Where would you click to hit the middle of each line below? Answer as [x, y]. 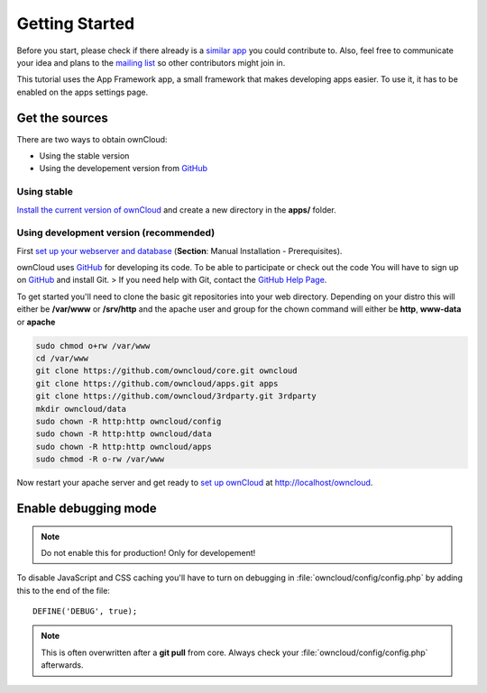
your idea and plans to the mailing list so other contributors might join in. [151, 62]
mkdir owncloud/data [81, 409]
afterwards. [62, 665]
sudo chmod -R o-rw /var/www [100, 459]
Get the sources [62, 118]
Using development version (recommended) [116, 233]
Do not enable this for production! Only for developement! [148, 552]
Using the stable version [84, 156]
